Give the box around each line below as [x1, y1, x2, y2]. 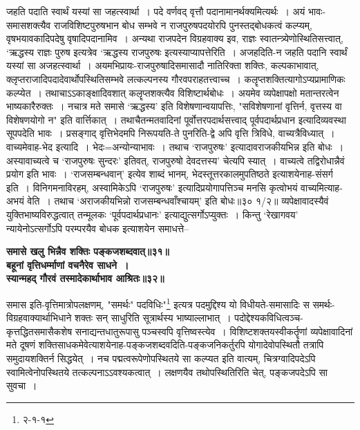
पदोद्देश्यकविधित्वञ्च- [234, 310, 303, 325]
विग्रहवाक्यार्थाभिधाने [6, 310, 72, 325]
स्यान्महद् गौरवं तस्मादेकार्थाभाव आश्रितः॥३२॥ [6, 271, 164, 286]
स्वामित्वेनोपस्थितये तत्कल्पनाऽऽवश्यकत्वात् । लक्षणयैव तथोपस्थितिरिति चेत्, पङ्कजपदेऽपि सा [6, 364, 328, 379]
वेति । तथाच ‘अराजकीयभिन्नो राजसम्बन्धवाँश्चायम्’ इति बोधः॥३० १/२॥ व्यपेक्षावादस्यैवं [27, 194, 329, 208]
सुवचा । [6, 378, 37, 393]
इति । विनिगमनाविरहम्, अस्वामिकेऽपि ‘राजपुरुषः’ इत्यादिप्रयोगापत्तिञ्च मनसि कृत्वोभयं [6, 180, 298, 194]
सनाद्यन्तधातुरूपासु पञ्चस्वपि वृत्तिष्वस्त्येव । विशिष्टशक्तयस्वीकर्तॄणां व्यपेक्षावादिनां [75, 324, 353, 338]
